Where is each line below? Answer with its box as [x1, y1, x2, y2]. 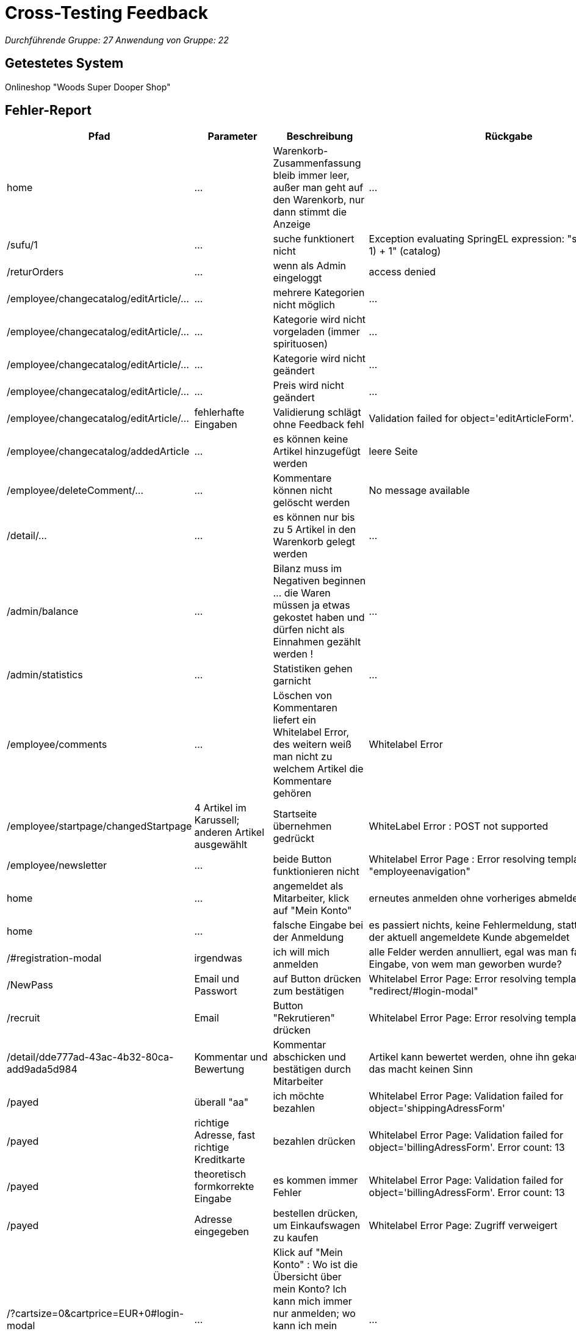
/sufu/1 [7, 239, 38, 252]
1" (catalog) [388, 245, 441, 258]
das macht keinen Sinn [369, 1063, 473, 1076]
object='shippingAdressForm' [369, 1102, 505, 1115]
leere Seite [369, 445, 418, 458]
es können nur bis [273, 511, 355, 524]
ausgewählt [194, 838, 248, 851]
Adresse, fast [194, 1129, 255, 1142]
